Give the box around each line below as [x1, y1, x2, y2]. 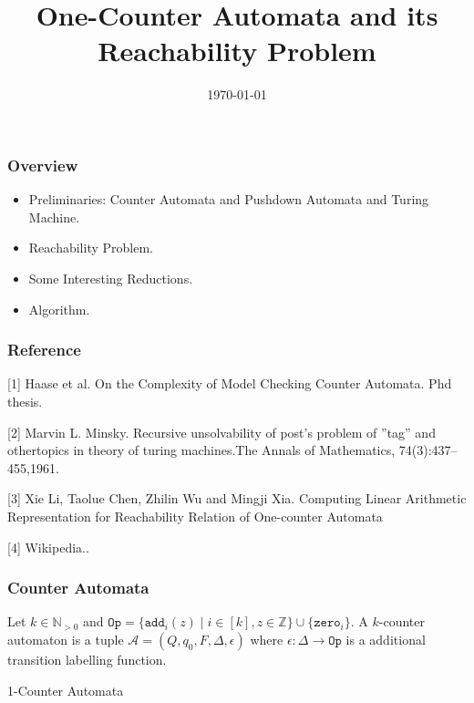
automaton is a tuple [7, 629, 124, 648]
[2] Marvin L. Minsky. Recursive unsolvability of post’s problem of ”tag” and [7, 422, 436, 441]
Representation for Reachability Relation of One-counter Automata [7, 506, 383, 525]
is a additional [345, 629, 426, 648]
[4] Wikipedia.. [7, 537, 89, 556]
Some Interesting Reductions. [28, 268, 193, 287]
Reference [7, 338, 81, 361]
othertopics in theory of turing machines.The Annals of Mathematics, [7, 440, 396, 460]
